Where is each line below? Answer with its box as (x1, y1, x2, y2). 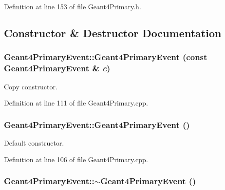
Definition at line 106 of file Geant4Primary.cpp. (4, 154, 148, 164)
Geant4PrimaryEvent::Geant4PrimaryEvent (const (4, 51, 207, 63)
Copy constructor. (4, 81, 57, 91)
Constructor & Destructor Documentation (4, 25, 222, 40)
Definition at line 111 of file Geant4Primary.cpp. (4, 98, 148, 108)
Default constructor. (4, 137, 64, 148)
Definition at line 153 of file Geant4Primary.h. (4, 1, 141, 11)
